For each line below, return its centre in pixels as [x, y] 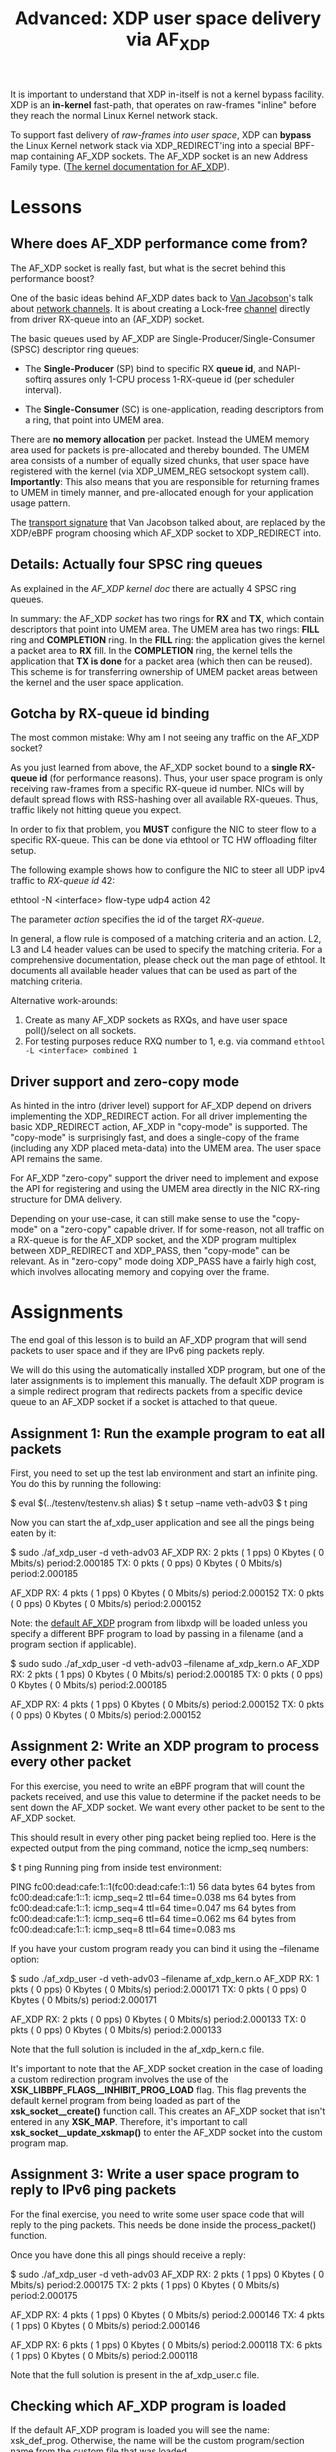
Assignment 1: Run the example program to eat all [168, 1433]
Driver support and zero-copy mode [125, 1081]
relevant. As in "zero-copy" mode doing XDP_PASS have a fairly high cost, [163, 1261]
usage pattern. [40, 503]
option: [25, 1959]
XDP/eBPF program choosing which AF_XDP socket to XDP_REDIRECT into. [166, 533]
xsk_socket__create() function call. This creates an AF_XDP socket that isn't [168, 2111]
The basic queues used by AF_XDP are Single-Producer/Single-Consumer [163, 338]
